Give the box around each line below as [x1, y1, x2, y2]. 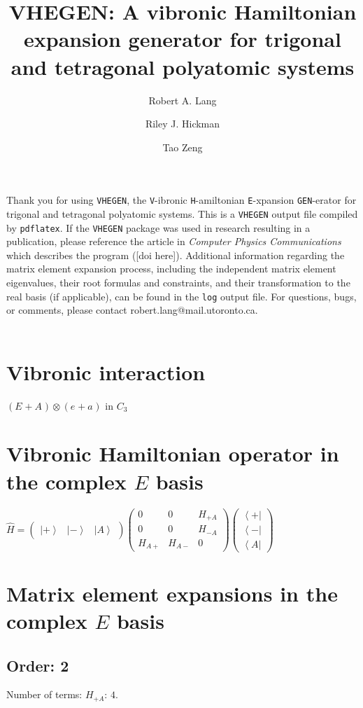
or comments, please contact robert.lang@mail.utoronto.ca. [6, 303, 258, 317]
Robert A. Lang [148, 92, 217, 107]
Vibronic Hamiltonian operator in [6, 439, 339, 468]
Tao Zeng [162, 139, 203, 154]
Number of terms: [6, 687, 83, 702]
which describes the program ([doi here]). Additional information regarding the [6, 247, 345, 262]
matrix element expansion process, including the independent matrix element [6, 261, 336, 276]
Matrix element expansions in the [6, 578, 338, 607]
